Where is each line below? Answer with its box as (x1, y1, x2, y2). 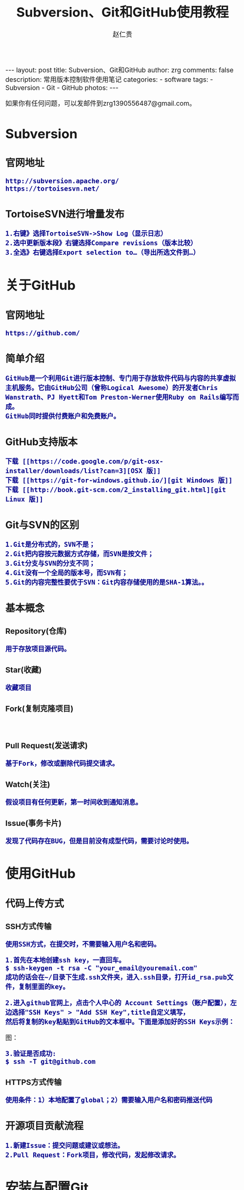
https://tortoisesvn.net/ (5, 185, 100, 193)
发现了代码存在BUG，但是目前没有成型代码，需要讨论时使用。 (5, 837, 193, 845)
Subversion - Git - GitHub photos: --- (5, 83, 119, 92)
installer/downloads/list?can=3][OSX (5, 467, 143, 475)
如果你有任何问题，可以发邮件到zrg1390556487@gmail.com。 (5, 99, 196, 108)
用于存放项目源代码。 (5, 645, 71, 653)
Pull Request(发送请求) (5, 740, 88, 750)
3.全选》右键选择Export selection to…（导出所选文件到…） (5, 248, 200, 257)
